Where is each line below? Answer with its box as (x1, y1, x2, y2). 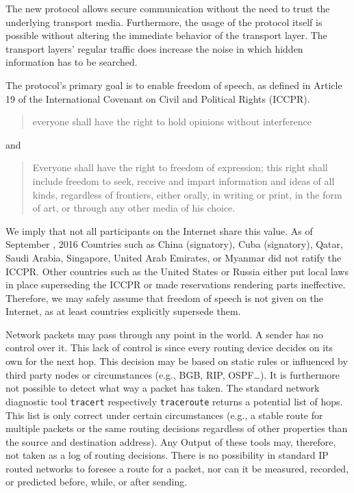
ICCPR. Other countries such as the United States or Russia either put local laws (5, 264, 349, 278)
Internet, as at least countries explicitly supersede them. (5, 304, 241, 318)
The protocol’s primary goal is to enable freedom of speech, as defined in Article (5, 77, 342, 92)
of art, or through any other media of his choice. (32, 201, 236, 215)
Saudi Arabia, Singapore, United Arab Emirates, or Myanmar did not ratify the (5, 250, 342, 264)
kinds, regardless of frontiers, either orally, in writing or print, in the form (32, 187, 342, 201)
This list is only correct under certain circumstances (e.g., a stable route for (5, 407, 323, 422)
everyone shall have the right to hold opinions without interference (32, 114, 312, 129)
